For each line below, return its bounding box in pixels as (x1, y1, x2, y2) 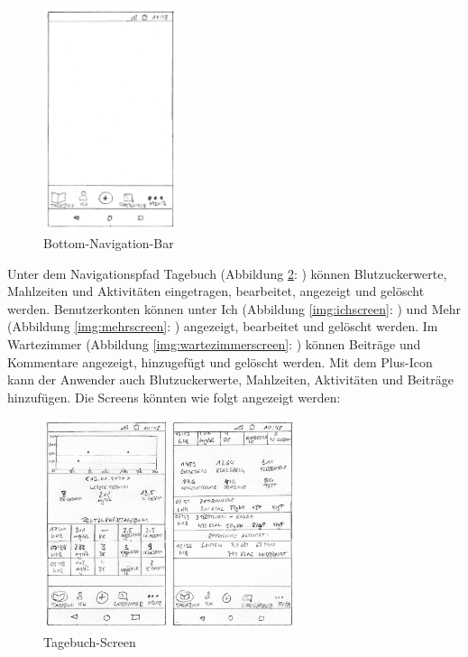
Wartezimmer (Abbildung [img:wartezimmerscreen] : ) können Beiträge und (7, 335, 421, 354)
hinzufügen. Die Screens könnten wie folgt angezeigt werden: (7, 387, 341, 406)
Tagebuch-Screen (43, 633, 136, 652)
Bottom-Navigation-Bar (43, 234, 174, 253)
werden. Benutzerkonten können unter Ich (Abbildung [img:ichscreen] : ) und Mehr (7, 299, 461, 318)
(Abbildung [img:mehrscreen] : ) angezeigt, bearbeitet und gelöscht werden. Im (7, 317, 438, 336)
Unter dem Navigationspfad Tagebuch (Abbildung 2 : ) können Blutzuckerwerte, (7, 264, 447, 282)
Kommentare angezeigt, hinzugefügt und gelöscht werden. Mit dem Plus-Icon (7, 352, 433, 371)
